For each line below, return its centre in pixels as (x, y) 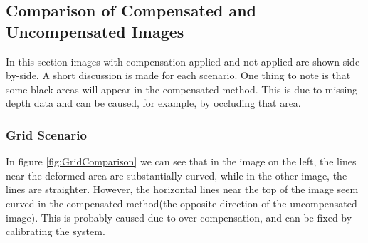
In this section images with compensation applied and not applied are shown (173, 61)
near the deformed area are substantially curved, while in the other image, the (177, 175)
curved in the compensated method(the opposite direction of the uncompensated (182, 203)
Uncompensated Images (95, 31)
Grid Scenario (46, 134)
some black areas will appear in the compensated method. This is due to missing (182, 89)
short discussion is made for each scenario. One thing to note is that (202, 75)
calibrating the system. (56, 231)
